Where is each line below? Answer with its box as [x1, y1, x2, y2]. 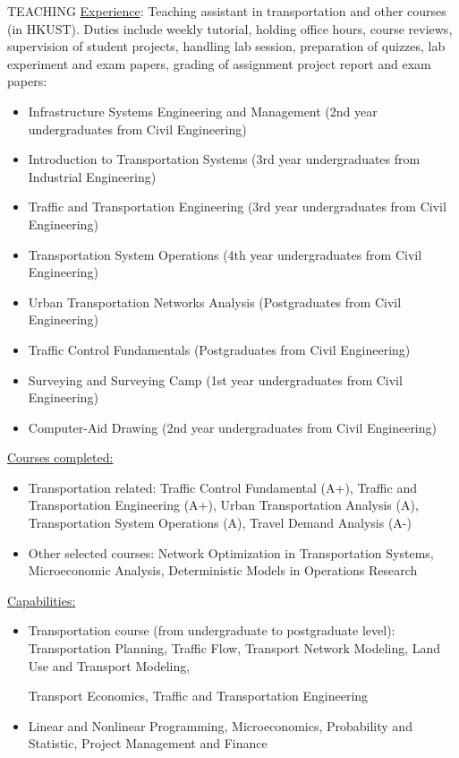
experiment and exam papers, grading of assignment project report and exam [7, 54, 431, 73]
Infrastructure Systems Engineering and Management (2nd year [28, 101, 378, 120]
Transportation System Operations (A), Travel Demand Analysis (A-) [28, 513, 412, 532]
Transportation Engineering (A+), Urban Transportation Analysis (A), [28, 495, 419, 514]
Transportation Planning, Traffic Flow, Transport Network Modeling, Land [28, 639, 441, 658]
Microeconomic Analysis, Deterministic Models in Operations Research [28, 561, 418, 580]
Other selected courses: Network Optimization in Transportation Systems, [28, 543, 434, 562]
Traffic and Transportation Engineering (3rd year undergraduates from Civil [28, 197, 446, 216]
